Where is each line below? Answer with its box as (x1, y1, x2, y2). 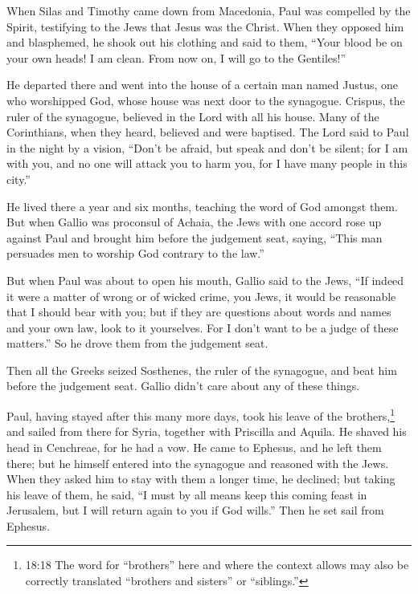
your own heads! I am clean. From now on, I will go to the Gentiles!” (6, 49, 346, 66)
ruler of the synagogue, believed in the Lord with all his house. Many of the (6, 108, 379, 124)
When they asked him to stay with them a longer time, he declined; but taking (6, 470, 395, 487)
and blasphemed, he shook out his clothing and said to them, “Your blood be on (6, 34, 403, 51)
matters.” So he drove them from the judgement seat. (6, 335, 268, 352)
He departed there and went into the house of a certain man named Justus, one (6, 76, 399, 93)
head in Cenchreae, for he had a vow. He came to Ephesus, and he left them (6, 438, 382, 455)
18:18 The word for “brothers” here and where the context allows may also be (25, 556, 409, 573)
